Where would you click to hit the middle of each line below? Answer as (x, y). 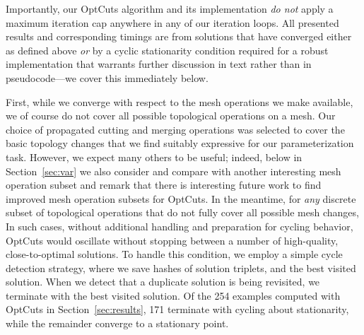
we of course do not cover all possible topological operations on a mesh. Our (171, 116)
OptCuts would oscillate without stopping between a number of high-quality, (172, 240)
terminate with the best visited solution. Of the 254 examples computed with (173, 295)
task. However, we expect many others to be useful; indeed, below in (154, 157)
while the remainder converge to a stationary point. (117, 323)
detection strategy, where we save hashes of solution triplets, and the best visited (181, 268)
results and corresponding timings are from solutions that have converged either (179, 36)
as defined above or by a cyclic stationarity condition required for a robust (167, 50)
